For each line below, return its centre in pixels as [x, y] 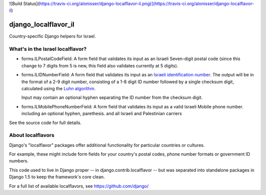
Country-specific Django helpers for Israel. [52, 36]
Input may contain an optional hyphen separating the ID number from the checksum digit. [112, 97]
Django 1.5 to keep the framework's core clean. [57, 177]
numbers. [19, 161]
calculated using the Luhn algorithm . [58, 88]
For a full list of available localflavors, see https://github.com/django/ [79, 186]
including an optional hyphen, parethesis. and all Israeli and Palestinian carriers [102, 114]
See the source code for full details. [45, 123]
